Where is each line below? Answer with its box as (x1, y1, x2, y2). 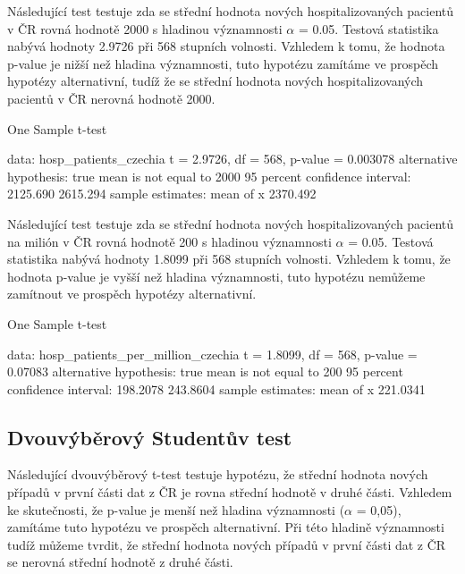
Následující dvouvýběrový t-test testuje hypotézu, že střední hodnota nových (7, 465, 428, 484)
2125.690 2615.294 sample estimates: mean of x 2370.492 (7, 184, 317, 203)
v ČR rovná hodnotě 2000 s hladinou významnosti (7, 19, 283, 38)
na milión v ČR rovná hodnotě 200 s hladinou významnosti (7, 232, 332, 250)
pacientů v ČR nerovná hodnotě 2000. (7, 89, 216, 107)
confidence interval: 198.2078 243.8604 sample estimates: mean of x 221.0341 (7, 379, 426, 398)
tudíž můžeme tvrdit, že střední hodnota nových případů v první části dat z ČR (7, 535, 446, 553)
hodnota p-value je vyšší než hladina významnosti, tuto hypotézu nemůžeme (7, 266, 426, 285)
